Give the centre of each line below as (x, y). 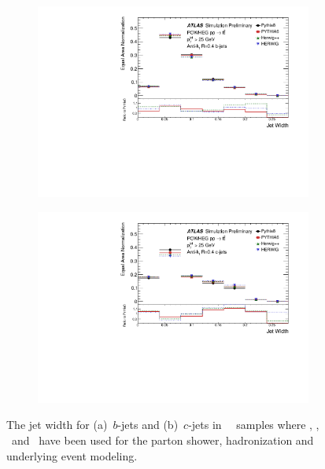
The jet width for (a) (57, 425)
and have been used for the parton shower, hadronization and (162, 440)
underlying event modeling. (72, 455)
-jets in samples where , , (254, 425)
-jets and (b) (148, 425)
